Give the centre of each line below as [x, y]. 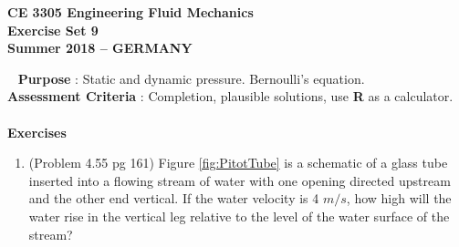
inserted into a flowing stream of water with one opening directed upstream [240, 180]
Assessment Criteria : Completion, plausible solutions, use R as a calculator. [230, 96]
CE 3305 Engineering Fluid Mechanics [130, 12]
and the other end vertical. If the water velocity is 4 [174, 198]
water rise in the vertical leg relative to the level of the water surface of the [239, 216]
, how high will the [399, 198]
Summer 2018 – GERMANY [100, 48]
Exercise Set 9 [53, 30]
